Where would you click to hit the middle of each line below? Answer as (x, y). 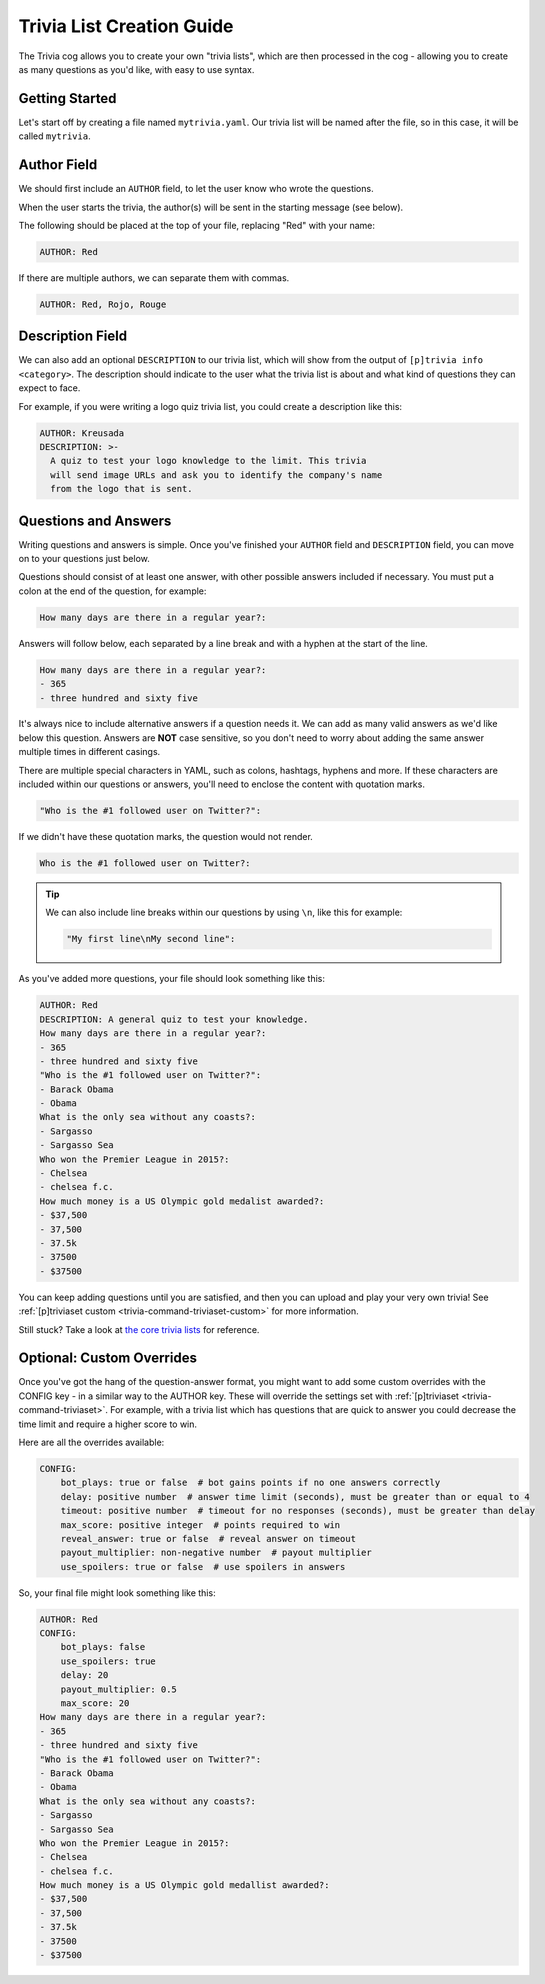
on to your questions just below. (84, 558)
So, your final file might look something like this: (117, 1592)
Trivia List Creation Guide (126, 26)
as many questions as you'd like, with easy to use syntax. (136, 69)
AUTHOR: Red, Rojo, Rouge (103, 304)
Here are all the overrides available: (91, 1442)
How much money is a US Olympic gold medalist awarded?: (182, 1201)
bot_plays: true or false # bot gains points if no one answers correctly (250, 1483)
